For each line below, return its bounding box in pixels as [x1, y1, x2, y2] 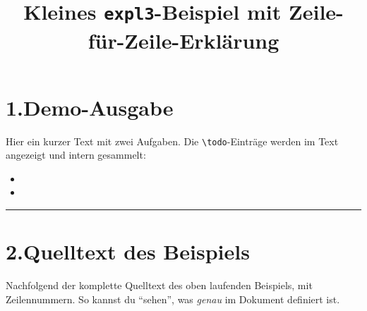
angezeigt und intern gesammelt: [6, 147, 146, 162]
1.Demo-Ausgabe [6, 92, 174, 121]
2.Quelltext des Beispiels [6, 237, 250, 266]
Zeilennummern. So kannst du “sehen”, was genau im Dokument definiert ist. [6, 291, 340, 306]
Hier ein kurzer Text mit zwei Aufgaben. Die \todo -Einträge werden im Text [6, 133, 339, 148]
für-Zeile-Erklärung [88, 25, 279, 54]
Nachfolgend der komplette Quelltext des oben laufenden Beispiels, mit [6, 278, 313, 293]
